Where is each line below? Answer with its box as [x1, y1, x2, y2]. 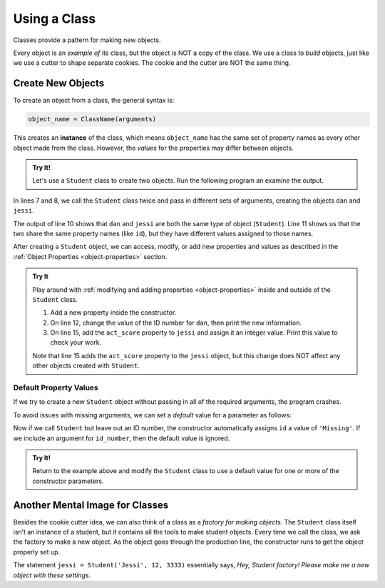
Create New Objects [13, 77, 105, 89]
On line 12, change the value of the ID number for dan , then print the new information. [50, 318, 302, 327]
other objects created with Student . [32, 361, 140, 370]
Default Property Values [13, 382, 99, 392]
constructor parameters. [32, 477, 104, 485]
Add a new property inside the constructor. [50, 308, 177, 317]
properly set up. [13, 547, 61, 556]
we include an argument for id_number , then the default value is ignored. [13, 434, 230, 442]
